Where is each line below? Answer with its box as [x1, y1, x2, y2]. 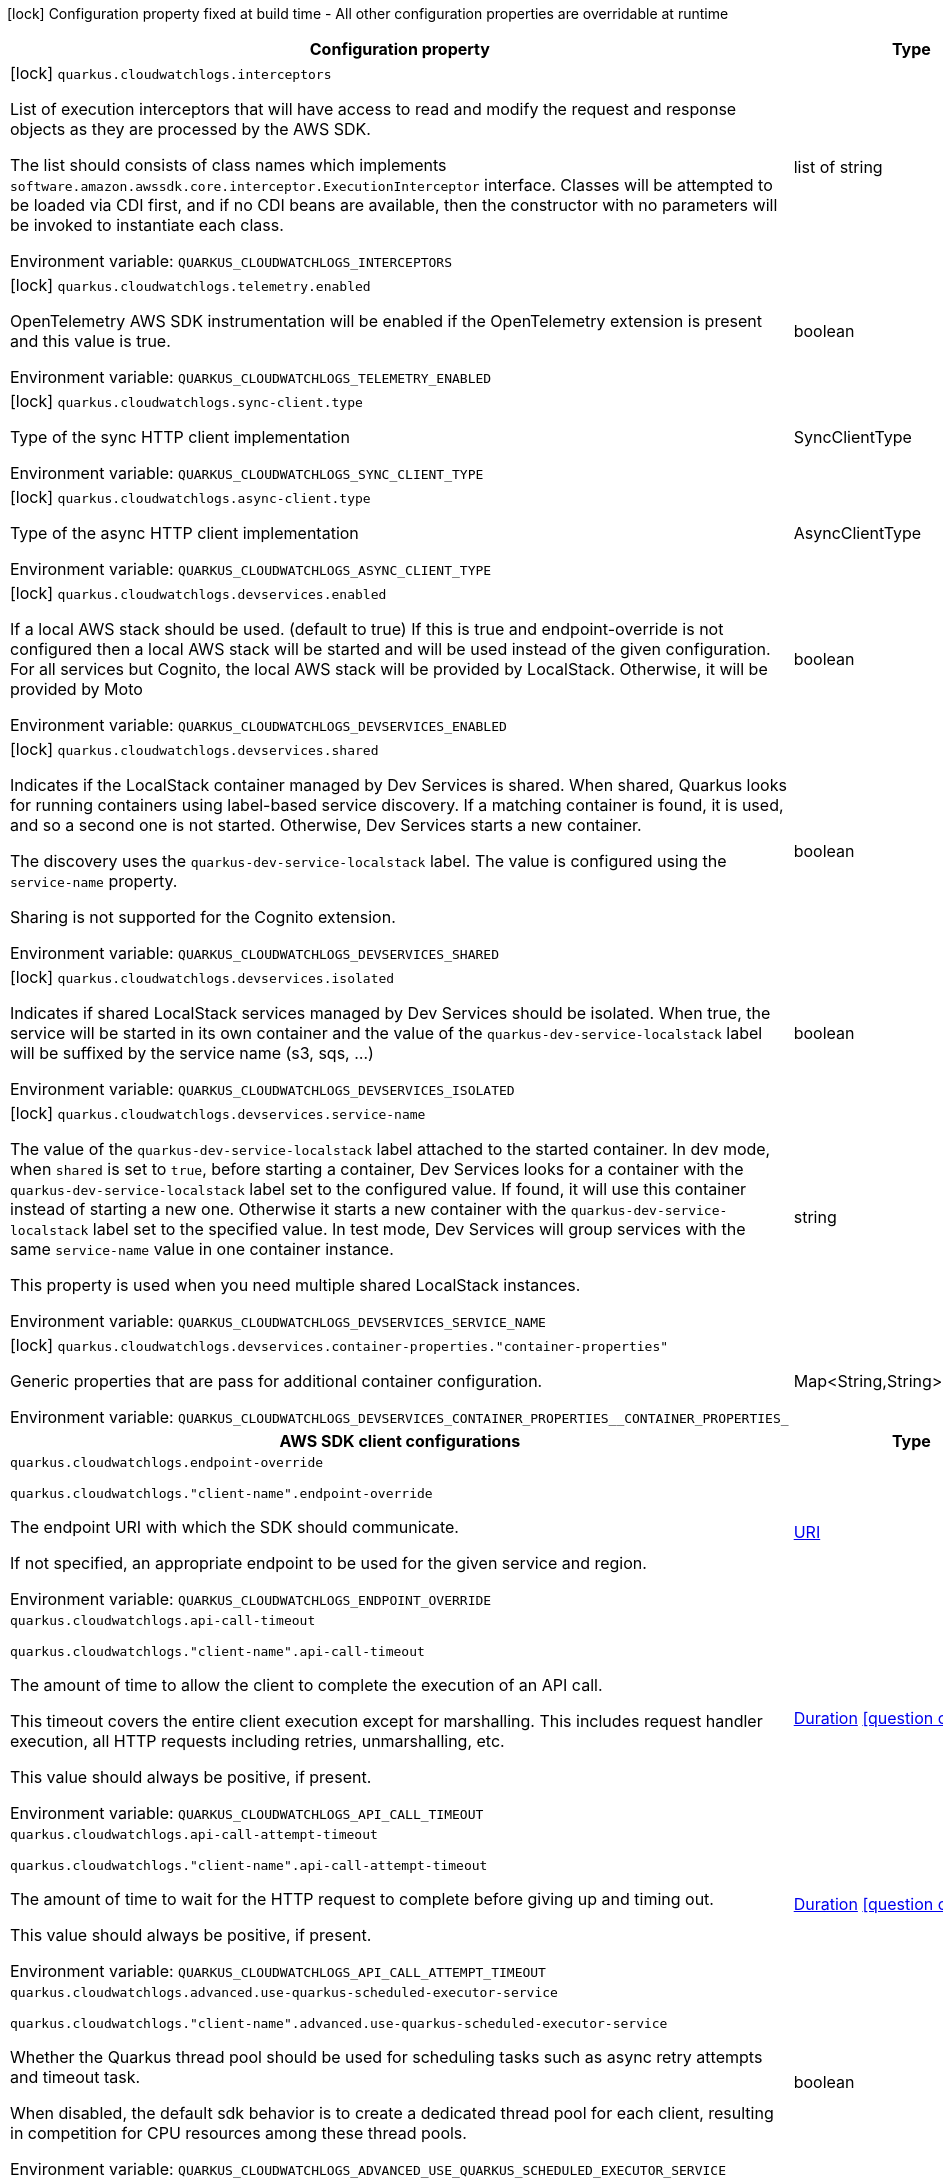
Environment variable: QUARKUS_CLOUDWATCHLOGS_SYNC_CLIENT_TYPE [10, 463, 484, 483]
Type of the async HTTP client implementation [10, 523, 359, 543]
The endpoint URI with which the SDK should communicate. [10, 1517, 459, 1537]
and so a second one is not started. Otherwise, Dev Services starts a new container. [10, 815, 642, 835]
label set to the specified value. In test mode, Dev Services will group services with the [92, 1219, 746, 1239]
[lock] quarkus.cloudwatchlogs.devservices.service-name [10, 1103, 426, 1123]
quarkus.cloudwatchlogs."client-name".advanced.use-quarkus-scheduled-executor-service [10, 2016, 668, 2031]
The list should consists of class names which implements [10, 155, 447, 175]
